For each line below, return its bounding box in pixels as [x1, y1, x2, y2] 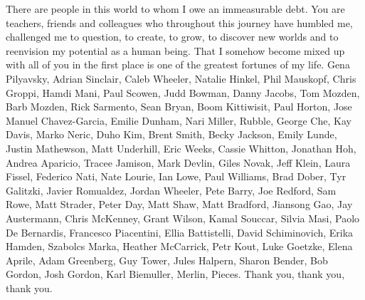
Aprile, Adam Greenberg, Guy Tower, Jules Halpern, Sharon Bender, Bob [6, 252, 328, 267]
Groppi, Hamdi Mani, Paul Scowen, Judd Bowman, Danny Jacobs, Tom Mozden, [6, 85, 360, 100]
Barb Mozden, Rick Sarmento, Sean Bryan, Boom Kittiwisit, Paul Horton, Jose [6, 99, 352, 114]
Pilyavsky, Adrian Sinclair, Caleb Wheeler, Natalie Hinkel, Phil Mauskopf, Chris [6, 71, 356, 86]
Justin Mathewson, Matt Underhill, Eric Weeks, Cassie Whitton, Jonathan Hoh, [6, 140, 356, 155]
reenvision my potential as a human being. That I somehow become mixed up [6, 43, 345, 58]
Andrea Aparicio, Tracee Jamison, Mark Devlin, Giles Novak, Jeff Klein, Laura [6, 155, 351, 170]
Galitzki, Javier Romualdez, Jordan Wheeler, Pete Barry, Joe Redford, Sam [6, 182, 337, 197]
